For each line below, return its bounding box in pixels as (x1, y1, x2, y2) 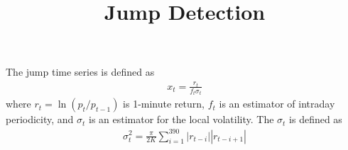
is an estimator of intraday (219, 96, 335, 111)
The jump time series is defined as (6, 64, 155, 79)
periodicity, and (6, 112, 74, 127)
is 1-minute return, (123, 96, 205, 111)
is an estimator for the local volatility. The (89, 112, 274, 127)
